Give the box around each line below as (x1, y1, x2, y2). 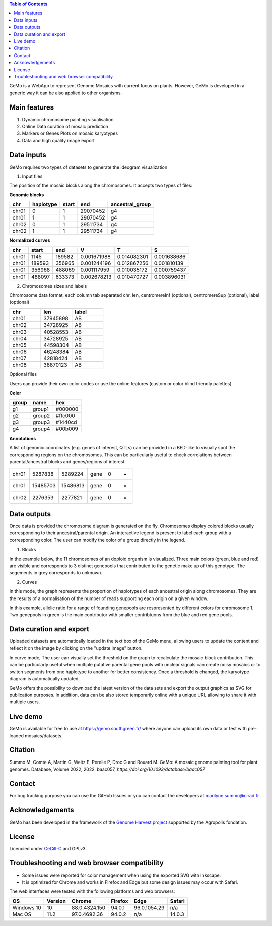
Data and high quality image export (22, 137, 95, 143)
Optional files (9, 371, 37, 377)
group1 (33, 405, 49, 412)
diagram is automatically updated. (9, 676, 80, 682)
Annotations (9, 435, 36, 441)
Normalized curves (9, 237, 50, 243)
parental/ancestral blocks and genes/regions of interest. (9, 459, 126, 465)
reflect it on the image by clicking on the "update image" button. (9, 645, 143, 651)
